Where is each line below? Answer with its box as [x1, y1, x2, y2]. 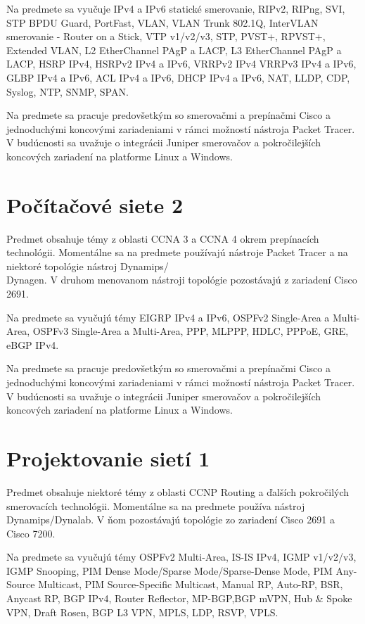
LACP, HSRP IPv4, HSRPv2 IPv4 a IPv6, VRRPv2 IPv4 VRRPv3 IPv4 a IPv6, [6, 56, 357, 71]
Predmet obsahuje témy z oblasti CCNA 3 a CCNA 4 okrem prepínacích [6, 231, 319, 246]
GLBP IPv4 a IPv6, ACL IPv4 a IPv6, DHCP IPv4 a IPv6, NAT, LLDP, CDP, [6, 70, 350, 84]
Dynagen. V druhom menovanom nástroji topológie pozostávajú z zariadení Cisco [6, 272, 357, 287]
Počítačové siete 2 [6, 190, 184, 219]
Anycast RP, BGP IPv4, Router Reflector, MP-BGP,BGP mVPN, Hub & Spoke [6, 591, 352, 606]
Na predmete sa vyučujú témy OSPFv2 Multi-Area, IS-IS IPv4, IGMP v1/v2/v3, [6, 549, 357, 564]
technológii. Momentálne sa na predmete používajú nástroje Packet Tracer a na [6, 245, 348, 260]
